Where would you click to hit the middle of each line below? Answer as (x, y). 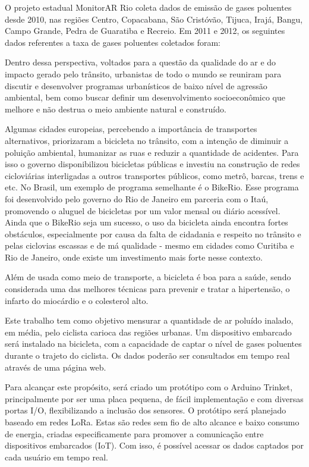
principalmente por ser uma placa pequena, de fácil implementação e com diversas (154, 398)
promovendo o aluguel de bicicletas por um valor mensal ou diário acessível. (143, 210)
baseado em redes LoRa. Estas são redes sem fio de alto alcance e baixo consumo (152, 422)
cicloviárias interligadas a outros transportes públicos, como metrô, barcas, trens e (154, 175)
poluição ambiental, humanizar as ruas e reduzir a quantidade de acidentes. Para (152, 152)
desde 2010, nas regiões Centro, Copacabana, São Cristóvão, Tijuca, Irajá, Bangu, (154, 19)
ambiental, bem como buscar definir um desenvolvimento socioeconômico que (145, 97)
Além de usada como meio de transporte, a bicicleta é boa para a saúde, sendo (148, 277)
